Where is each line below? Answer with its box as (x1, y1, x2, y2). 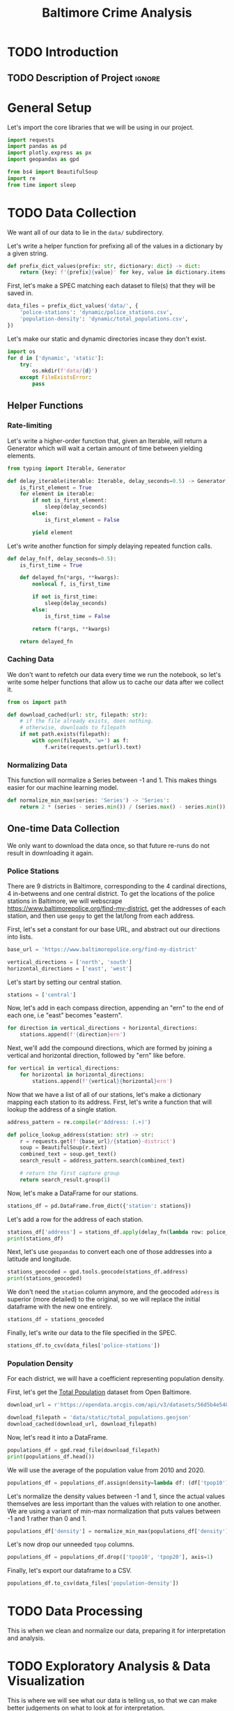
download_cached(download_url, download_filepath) (7, 1421, 157, 1428)
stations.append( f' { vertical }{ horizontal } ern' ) (32, 1077, 173, 1084)
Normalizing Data (7, 760, 68, 770)
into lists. (7, 932, 33, 941)
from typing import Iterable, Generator (7, 465, 127, 472)
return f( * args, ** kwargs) (32, 625, 111, 632)
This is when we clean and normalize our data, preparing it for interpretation (7, 1627, 226, 1635)
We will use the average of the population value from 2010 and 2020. (7, 1465, 205, 1474)
